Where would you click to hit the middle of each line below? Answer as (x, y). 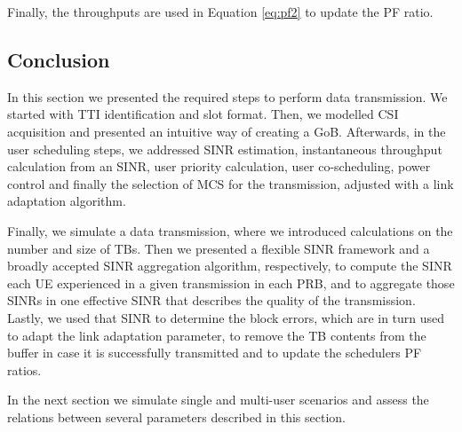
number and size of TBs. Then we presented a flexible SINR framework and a (219, 248)
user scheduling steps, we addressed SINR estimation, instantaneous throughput (225, 149)
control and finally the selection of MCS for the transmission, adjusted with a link (231, 183)
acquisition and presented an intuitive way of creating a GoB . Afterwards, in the (227, 131)
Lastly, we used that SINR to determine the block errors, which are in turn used (226, 317)
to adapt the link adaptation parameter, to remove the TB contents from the (217, 335)
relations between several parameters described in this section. (176, 416)
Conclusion (59, 59)
